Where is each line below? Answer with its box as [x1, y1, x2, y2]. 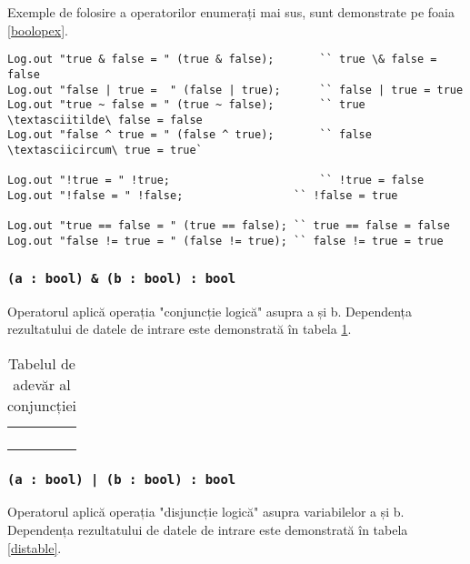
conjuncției [7, 394, 77, 416]
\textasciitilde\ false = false [7, 113, 203, 126]
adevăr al [13, 373, 71, 395]
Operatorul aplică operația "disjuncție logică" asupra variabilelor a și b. [7, 502, 405, 521]
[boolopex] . [7, 20, 68, 39]
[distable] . [7, 538, 62, 557]
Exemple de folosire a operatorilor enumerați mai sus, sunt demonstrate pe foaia [7, 3, 455, 21]
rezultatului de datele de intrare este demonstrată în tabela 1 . [7, 319, 352, 338]
